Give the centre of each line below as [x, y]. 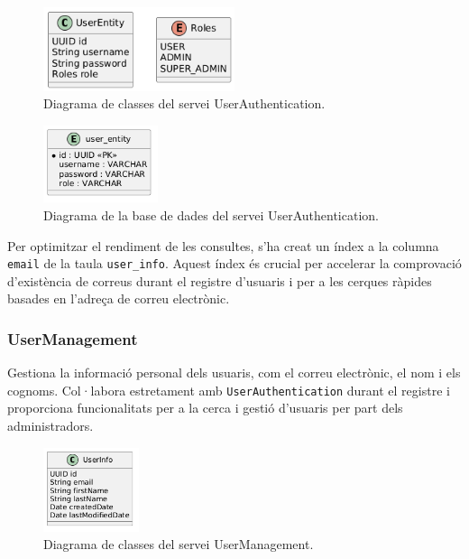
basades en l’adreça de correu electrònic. [119, 298]
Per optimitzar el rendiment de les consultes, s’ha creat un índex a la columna [223, 245]
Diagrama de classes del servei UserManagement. [179, 544]
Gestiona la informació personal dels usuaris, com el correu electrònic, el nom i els [234, 373]
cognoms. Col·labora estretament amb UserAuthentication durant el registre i [229, 390]
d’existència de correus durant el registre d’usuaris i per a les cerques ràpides [220, 280]
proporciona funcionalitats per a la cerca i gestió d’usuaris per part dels [205, 408]
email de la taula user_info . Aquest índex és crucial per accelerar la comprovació [234, 263]
